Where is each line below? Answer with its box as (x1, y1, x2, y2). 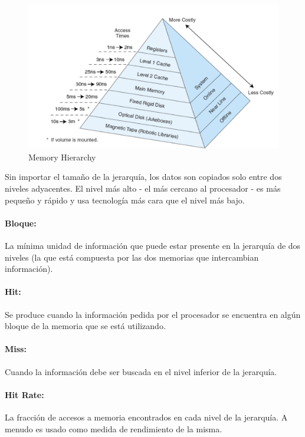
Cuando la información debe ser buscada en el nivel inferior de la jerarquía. (5, 365, 277, 377)
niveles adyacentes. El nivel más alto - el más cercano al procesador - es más (5, 182, 281, 195)
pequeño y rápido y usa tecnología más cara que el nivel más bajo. (5, 193, 245, 206)
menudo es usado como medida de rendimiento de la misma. (5, 422, 222, 435)
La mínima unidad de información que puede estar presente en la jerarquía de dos (5, 239, 301, 252)
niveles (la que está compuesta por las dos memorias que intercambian (5, 251, 259, 263)
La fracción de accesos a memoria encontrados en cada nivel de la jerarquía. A (5, 411, 288, 423)
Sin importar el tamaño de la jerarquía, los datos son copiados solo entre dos (5, 170, 282, 183)
